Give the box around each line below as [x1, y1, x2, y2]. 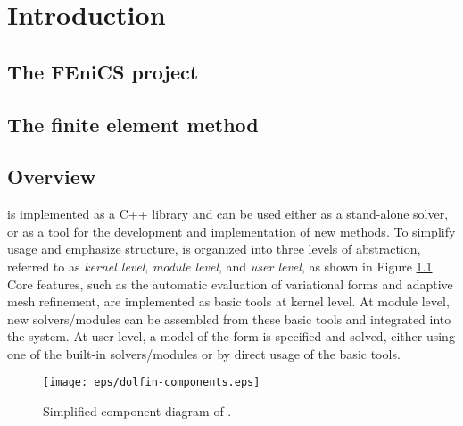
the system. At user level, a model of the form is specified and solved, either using [7, 327, 455, 346]
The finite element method [7, 110, 259, 138]
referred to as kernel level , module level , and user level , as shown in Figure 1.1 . [7, 256, 436, 275]
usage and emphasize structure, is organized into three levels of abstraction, [7, 239, 421, 258]
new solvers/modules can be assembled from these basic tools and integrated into [7, 309, 451, 328]
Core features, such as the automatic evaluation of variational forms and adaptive [7, 274, 453, 293]
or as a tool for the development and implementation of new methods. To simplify [7, 221, 456, 240]
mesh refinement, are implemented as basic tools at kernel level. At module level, [7, 292, 450, 311]
